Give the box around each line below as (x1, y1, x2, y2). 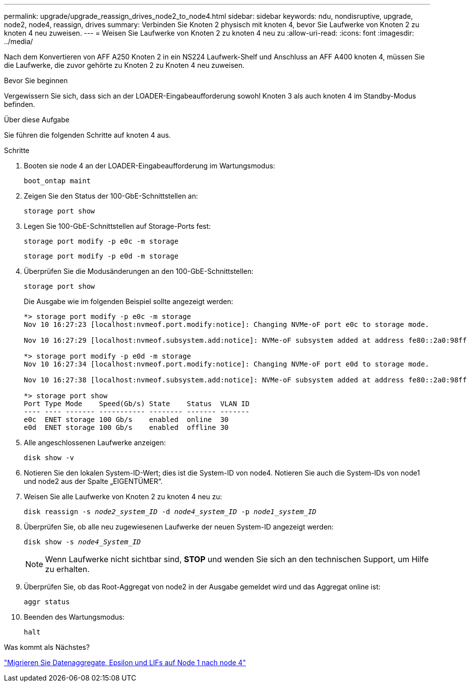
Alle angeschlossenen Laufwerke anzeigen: (24, 438, 166, 447)
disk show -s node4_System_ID (24, 538, 141, 546)
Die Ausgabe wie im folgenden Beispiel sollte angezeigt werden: (24, 297, 234, 306)
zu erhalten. (45, 564, 90, 574)
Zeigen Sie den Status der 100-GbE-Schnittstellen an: (24, 192, 198, 200)
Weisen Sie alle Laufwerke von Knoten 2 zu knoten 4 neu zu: (24, 492, 222, 501)
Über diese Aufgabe (4, 115, 69, 124)
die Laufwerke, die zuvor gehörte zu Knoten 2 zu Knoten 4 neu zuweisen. (4, 61, 244, 69)
